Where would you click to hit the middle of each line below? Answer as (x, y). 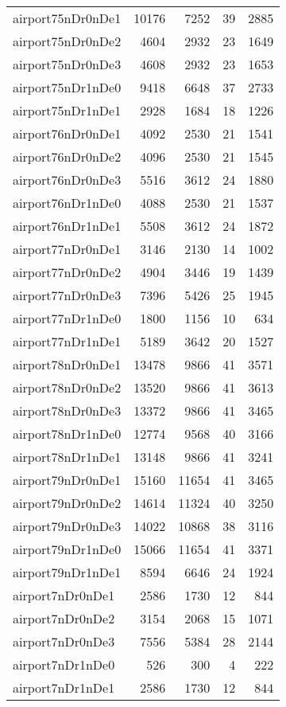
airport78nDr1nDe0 (67, 434)
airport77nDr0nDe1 (67, 249)
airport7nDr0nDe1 (64, 595)
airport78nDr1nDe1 (67, 457)
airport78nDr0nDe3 (67, 410)
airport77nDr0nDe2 (67, 272)
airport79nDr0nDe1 (67, 480)
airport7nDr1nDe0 (64, 664)
